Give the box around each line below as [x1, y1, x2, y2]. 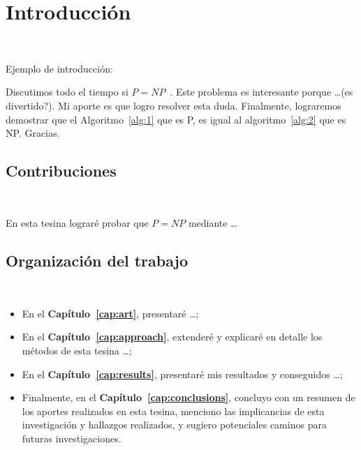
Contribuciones [6, 160, 117, 181]
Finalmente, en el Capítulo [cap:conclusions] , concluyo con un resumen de [22, 390, 355, 405]
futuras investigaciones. [22, 431, 121, 446]
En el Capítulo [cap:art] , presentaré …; [22, 306, 199, 320]
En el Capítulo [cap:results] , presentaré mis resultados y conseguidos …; [22, 366, 343, 381]
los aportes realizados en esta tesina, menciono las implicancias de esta [22, 403, 325, 418]
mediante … [188, 216, 237, 230]
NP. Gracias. [6, 126, 60, 140]
